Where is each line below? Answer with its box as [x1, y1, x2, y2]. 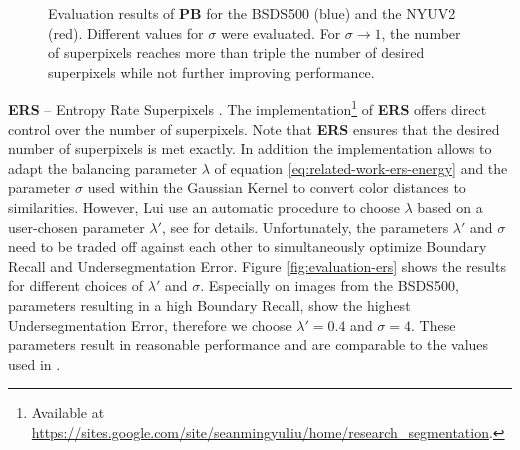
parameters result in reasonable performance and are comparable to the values [8, 334, 489, 355]
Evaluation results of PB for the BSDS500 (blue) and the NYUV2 [48, 3, 456, 23]
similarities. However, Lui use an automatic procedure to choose [8, 197, 400, 217]
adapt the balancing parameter [8, 157, 198, 178]
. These [411, 314, 456, 335]
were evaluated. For [220, 22, 341, 43]
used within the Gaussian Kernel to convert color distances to [87, 177, 466, 198]
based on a [417, 197, 483, 217]
